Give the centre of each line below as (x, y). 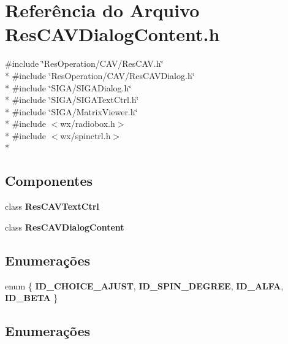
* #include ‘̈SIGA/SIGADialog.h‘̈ (68, 87)
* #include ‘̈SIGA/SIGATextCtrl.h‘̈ (72, 100)
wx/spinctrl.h (85, 135)
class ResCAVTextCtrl (52, 206)
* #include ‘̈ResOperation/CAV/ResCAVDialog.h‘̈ (100, 75)
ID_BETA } (32, 298)
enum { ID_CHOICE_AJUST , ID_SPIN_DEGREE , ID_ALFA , (144, 285)
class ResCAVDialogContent (65, 227)
